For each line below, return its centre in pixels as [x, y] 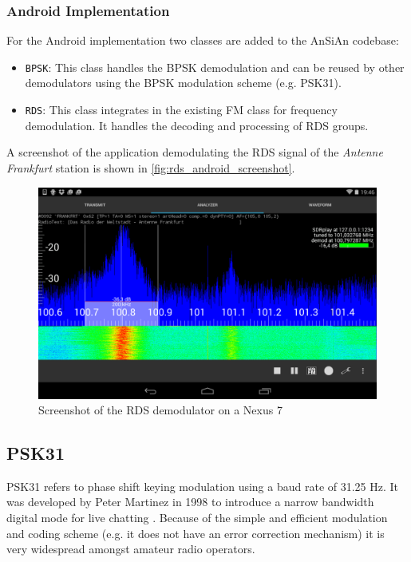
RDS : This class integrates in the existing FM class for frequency [181, 110]
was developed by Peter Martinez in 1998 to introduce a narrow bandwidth [190, 502]
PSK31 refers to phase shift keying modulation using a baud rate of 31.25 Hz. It [203, 486]
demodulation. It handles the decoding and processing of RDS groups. [197, 125]
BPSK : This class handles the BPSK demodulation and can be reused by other [215, 67]
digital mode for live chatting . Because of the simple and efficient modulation [197, 518]
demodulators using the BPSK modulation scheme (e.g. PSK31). [183, 83]
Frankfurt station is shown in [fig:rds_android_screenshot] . [151, 167]
